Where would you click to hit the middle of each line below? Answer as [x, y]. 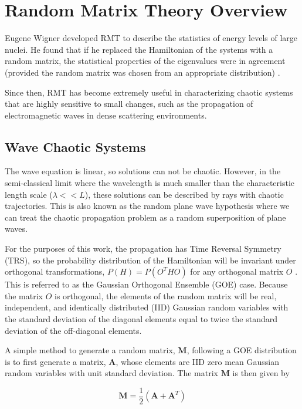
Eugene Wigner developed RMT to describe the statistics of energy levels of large [151, 38]
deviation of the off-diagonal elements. [73, 330]
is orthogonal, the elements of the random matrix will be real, [166, 295]
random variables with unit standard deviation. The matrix [111, 373]
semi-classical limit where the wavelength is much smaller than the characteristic [150, 183]
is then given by [261, 373]
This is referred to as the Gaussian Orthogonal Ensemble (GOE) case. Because [146, 284]
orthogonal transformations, [55, 271]
